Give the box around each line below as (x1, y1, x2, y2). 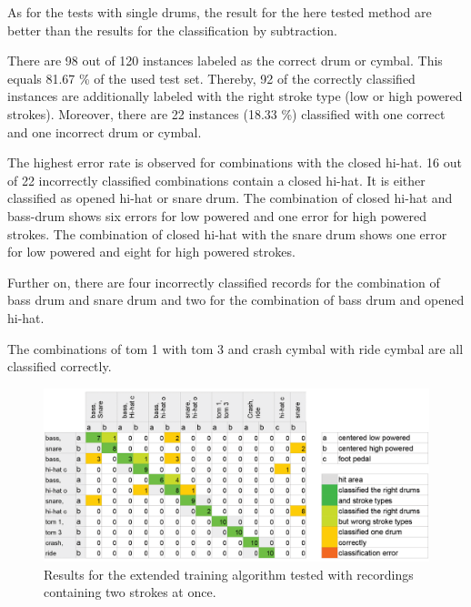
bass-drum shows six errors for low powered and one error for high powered (7, 206, 426, 225)
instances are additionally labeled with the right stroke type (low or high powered (7, 86, 463, 106)
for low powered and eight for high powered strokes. (7, 242, 296, 261)
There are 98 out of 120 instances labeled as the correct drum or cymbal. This (7, 51, 443, 70)
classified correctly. (7, 357, 112, 376)
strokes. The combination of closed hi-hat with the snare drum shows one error (7, 224, 447, 243)
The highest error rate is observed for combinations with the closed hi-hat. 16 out (7, 153, 462, 172)
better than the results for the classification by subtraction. (7, 20, 338, 39)
